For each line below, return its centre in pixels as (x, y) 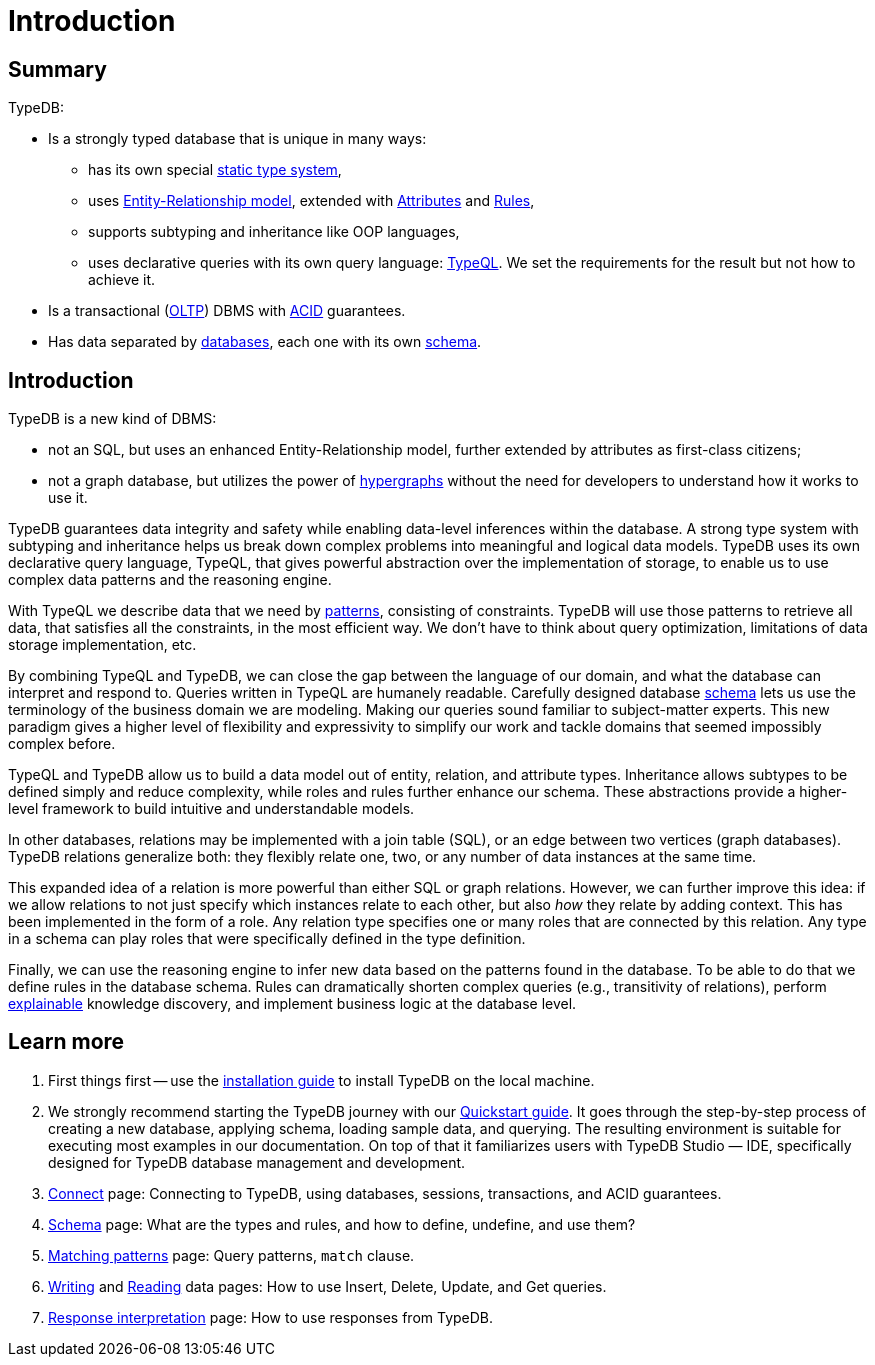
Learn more (66, 1042)
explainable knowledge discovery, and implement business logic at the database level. (292, 1004)
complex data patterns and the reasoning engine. (170, 580)
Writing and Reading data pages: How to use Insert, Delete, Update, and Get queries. (327, 1286)
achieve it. (122, 280)
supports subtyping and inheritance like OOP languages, (274, 232)
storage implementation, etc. (102, 645)
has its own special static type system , (215, 170)
